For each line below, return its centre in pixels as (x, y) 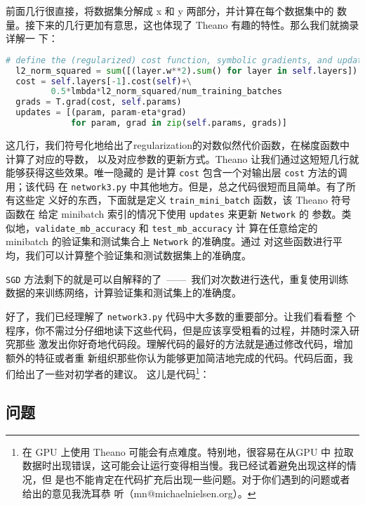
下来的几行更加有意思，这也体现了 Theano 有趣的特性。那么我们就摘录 (197, 24)
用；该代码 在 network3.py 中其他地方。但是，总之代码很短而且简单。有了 (176, 186)
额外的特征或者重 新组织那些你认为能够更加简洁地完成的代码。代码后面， (174, 357)
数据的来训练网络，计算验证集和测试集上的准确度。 (124, 293)
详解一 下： (32, 38)
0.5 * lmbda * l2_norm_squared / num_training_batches (166, 92)
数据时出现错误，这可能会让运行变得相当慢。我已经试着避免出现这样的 (184, 465)
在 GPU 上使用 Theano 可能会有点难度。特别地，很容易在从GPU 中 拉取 (188, 451)
